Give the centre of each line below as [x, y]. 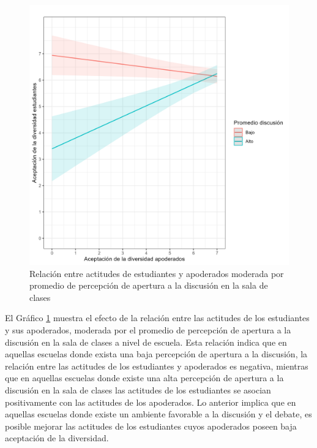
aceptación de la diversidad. [57, 438]
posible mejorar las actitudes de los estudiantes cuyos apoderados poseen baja [151, 426]
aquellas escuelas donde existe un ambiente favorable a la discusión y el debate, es [158, 414]
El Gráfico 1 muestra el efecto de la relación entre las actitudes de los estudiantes [157, 318]
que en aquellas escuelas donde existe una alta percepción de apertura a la [144, 378]
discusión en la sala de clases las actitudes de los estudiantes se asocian [138, 389]
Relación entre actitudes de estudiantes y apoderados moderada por [157, 273]
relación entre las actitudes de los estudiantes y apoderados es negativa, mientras [157, 366]
